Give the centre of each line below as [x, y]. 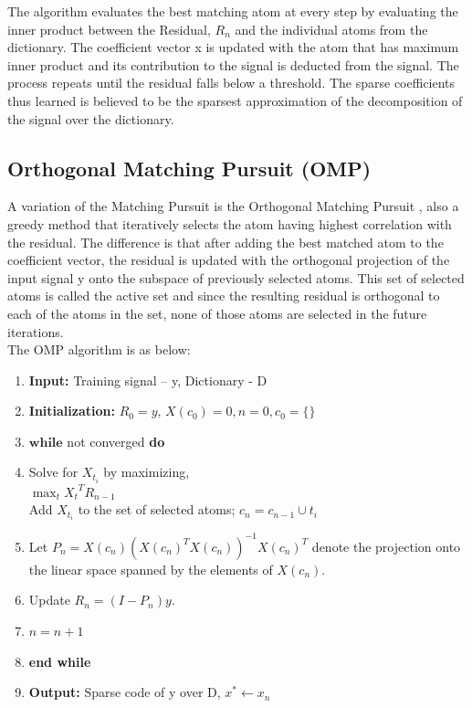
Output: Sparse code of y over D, [125, 692]
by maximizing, [147, 472]
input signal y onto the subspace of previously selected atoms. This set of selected [236, 277]
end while [60, 661]
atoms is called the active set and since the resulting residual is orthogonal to [224, 296]
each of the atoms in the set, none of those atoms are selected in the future [217, 313]
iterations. [36, 331]
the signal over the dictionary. [91, 118]
